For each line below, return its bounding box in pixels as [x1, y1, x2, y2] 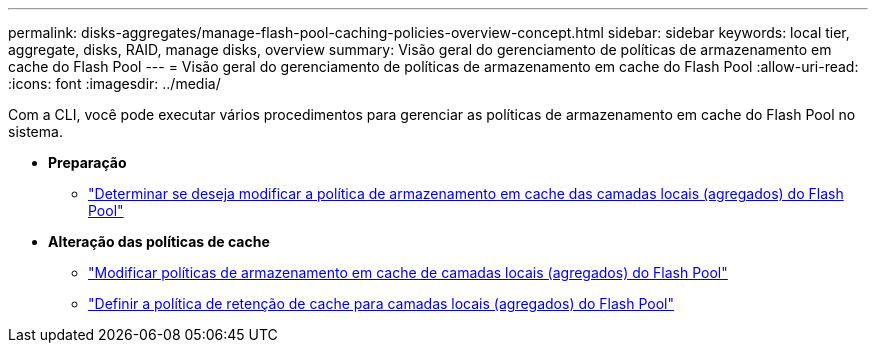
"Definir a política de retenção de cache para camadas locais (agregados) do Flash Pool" [88, 295, 675, 312]
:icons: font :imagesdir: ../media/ [8, 75, 221, 92]
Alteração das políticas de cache [48, 233, 270, 250]
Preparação [48, 154, 127, 171]
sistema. [8, 123, 63, 140]
